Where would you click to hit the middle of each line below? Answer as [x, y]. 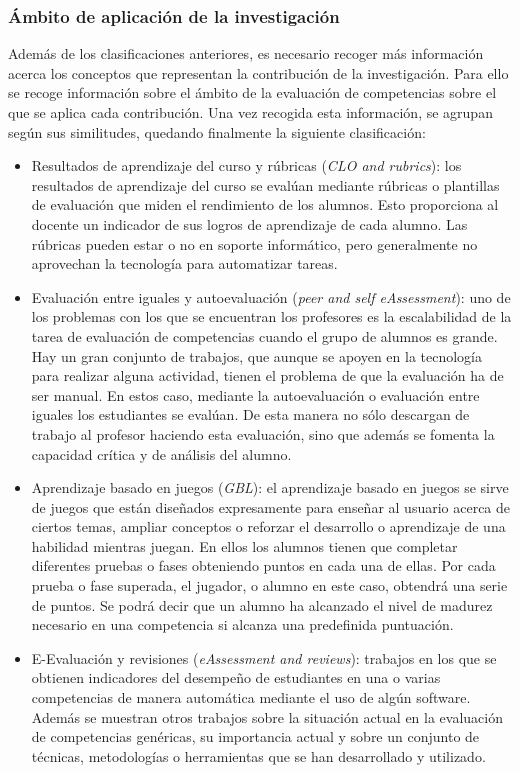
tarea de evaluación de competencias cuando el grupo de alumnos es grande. [264, 335]
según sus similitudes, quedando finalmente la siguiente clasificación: [217, 131]
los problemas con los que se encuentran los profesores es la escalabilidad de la [271, 316]
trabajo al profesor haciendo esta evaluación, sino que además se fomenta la [263, 433]
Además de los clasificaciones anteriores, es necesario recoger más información [246, 53]
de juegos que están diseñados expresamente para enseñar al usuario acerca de [271, 506]
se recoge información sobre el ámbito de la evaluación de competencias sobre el [252, 92]
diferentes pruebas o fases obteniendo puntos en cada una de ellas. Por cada [263, 565]
